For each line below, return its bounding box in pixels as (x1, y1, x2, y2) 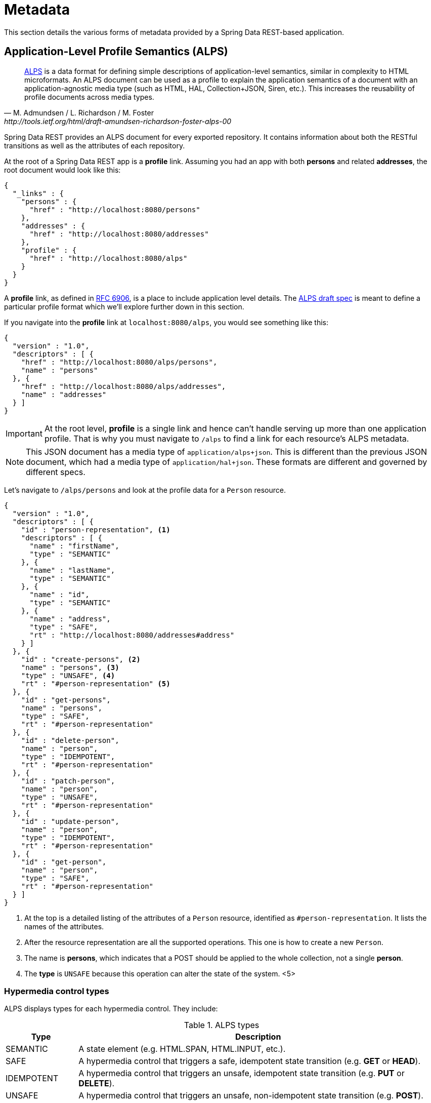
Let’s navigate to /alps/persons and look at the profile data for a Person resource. (4, 485, 286, 494)
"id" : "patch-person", (21, 776, 115, 785)
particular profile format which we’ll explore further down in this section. (4, 302, 244, 311)
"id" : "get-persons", (21, 695, 111, 704)
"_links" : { (12, 189, 64, 198)
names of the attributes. (24, 922, 104, 931)
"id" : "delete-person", (21, 736, 119, 744)
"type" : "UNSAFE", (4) (21, 671, 115, 680)
